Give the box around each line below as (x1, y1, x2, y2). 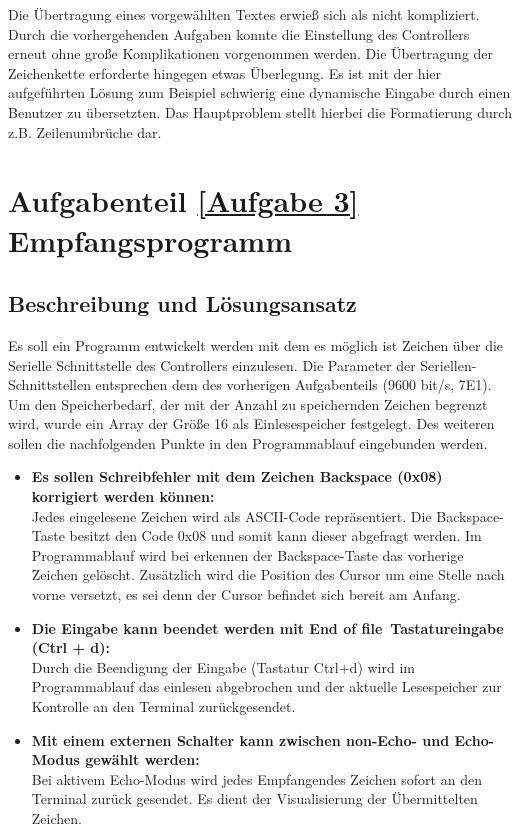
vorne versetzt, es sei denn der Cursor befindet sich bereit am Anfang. (31, 584, 461, 605)
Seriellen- (420, 354, 477, 375)
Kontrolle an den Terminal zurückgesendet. (31, 696, 296, 717)
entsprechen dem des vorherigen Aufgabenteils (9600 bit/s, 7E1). (95, 374, 492, 395)
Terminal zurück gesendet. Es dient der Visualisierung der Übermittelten (31, 788, 478, 809)
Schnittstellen (8, 374, 91, 395)
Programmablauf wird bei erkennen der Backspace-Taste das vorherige (31, 544, 464, 565)
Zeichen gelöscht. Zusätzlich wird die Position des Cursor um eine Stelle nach (31, 564, 505, 585)
